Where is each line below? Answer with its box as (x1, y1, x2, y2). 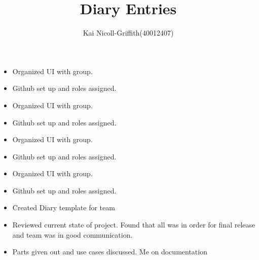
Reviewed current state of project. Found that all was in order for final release (12, 219, 255, 230)
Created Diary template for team (12, 202, 115, 213)
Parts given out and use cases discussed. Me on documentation (12, 246, 207, 257)
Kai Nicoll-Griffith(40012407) (83, 27, 174, 38)
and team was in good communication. (12, 229, 133, 240)
